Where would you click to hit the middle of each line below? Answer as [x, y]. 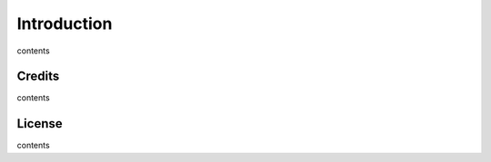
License [40, 124]
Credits [38, 76]
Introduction [65, 24]
